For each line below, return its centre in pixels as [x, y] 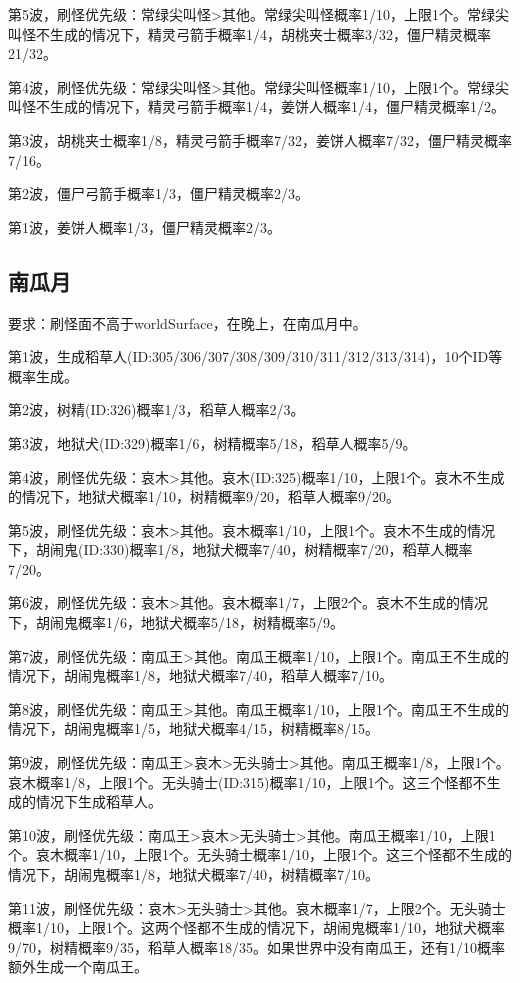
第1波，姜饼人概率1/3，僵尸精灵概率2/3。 [144, 226]
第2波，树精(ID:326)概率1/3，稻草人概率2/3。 [156, 409]
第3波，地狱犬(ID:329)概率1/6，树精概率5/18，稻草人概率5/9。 [212, 442]
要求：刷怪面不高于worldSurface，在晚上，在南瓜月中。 [187, 322]
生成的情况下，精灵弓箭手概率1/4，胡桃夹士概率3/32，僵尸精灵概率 [270, 33]
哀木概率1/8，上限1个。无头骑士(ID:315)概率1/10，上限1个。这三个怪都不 [247, 781]
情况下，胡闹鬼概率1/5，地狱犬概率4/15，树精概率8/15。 [193, 728]
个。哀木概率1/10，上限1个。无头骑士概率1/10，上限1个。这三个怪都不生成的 [260, 854]
